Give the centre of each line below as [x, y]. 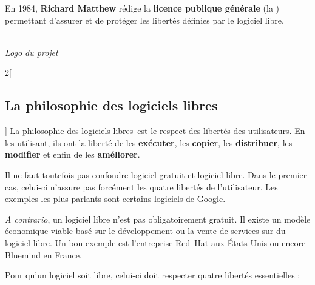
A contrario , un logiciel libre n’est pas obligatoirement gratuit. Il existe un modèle [158, 219]
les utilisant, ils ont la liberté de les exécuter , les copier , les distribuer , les [149, 142]
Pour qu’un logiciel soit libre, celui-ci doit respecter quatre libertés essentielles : [153, 275]
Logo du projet [32, 52]
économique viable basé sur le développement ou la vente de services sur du [145, 231]
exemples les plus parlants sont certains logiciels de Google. [115, 199]
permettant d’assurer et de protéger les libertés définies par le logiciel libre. [144, 20]
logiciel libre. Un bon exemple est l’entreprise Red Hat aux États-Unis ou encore [155, 242]
